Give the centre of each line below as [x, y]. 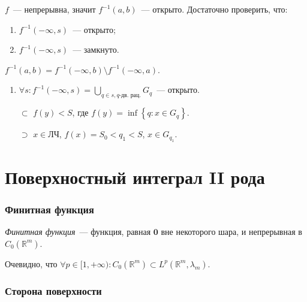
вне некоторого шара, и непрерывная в [231, 232]
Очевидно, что [31, 263]
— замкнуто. [96, 49]
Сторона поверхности [53, 290]
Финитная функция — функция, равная [78, 232]
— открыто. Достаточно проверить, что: [214, 9]
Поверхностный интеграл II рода [135, 176]
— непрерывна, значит [54, 9]
